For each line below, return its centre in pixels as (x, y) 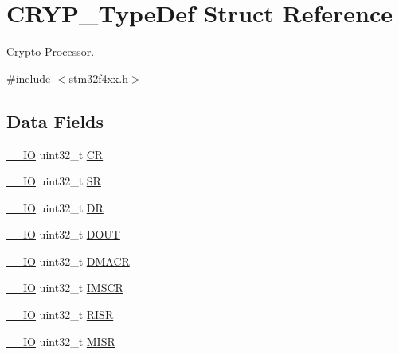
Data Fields (55, 121)
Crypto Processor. (51, 51)
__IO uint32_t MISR (61, 341)
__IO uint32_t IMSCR (65, 288)
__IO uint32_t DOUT (63, 234)
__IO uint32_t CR (55, 154)
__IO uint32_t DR (55, 207)
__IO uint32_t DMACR (68, 261)
